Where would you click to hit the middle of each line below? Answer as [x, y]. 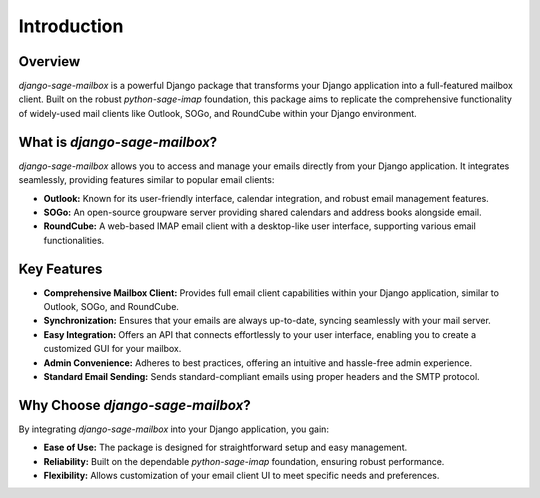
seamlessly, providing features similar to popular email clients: [146, 180]
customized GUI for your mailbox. [112, 349]
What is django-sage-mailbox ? [118, 141]
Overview [49, 61]
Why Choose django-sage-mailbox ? [134, 405]
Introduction [71, 26]
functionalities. [74, 240]
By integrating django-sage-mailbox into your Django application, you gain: [174, 429]
